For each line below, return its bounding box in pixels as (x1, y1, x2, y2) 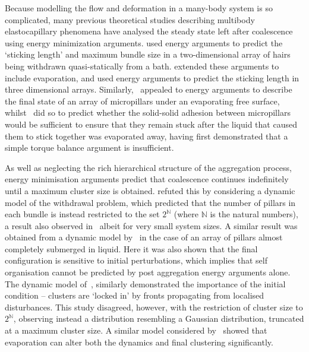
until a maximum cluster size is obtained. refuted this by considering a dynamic (5, 184, 295, 196)
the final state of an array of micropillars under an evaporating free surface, (5, 94, 280, 107)
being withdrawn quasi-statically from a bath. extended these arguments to (5, 59, 279, 72)
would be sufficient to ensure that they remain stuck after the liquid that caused (5, 118, 297, 130)
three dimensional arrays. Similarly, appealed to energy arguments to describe (5, 83, 292, 96)
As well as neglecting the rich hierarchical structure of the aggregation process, (5, 161, 292, 173)
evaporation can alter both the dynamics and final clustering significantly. (5, 335, 273, 348)
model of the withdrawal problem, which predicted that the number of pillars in (5, 196, 296, 208)
